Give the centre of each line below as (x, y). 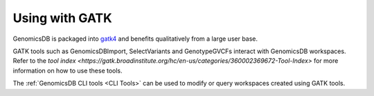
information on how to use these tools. (68, 70)
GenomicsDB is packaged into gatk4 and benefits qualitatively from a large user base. (135, 39)
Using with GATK (62, 18)
